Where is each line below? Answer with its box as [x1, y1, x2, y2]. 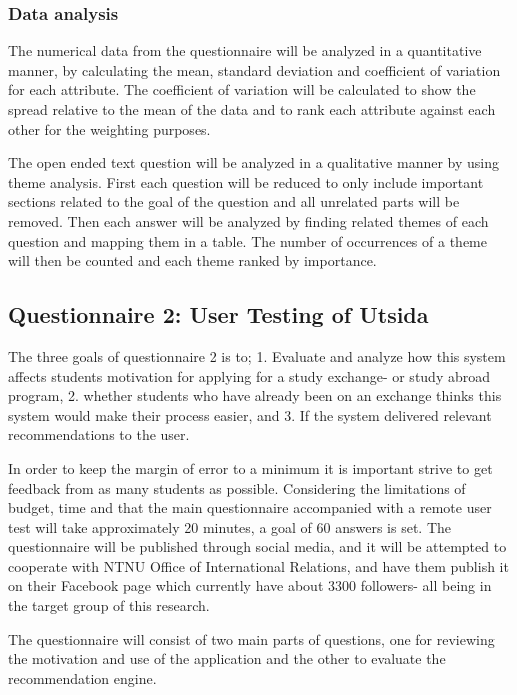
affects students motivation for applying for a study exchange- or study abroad [8, 365, 491, 386]
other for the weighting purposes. [8, 118, 211, 139]
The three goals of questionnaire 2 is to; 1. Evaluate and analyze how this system [8, 345, 506, 366]
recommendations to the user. [8, 424, 190, 445]
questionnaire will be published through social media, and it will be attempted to [8, 536, 507, 557]
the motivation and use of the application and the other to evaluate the [8, 648, 446, 669]
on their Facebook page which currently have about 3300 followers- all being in [8, 575, 492, 596]
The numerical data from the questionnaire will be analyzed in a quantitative [8, 40, 482, 61]
